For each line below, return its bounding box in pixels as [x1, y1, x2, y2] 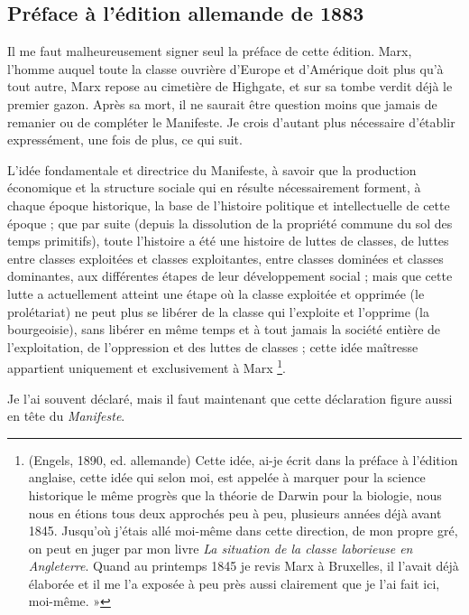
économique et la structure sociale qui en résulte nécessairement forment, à [7, 178, 421, 197]
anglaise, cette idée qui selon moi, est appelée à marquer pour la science [28, 468, 426, 487]
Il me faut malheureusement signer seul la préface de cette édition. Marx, [7, 42, 412, 61]
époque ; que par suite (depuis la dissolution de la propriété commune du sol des [7, 213, 453, 232]
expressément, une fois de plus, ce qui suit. [7, 130, 243, 149]
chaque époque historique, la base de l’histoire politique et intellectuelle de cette [7, 195, 450, 214]
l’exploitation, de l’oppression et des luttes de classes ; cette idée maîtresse [7, 337, 418, 356]
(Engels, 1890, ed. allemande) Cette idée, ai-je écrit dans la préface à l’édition [28, 450, 458, 469]
